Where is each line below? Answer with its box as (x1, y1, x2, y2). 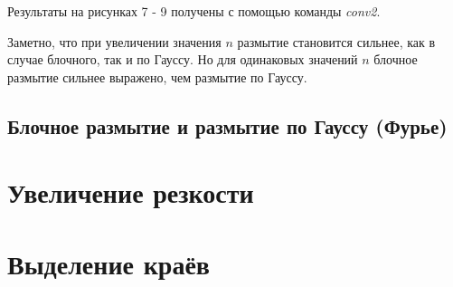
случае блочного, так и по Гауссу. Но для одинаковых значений (7, 50, 358, 69)
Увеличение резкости (7, 174, 254, 211)
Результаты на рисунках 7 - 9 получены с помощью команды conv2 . (7, 2, 381, 20)
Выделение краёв (7, 244, 210, 282)
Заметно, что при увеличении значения (7, 32, 222, 51)
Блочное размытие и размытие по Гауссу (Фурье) (7, 111, 448, 139)
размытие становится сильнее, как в (237, 32, 436, 51)
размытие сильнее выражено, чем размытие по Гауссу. (7, 67, 307, 86)
